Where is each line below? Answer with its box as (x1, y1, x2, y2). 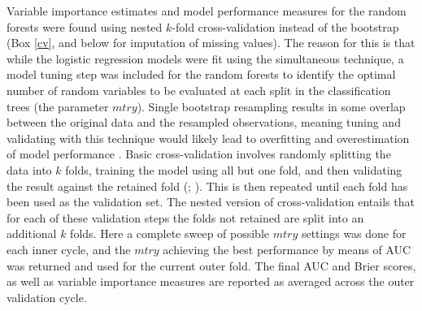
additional (7, 225, 57, 242)
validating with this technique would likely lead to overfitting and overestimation (7, 129, 410, 146)
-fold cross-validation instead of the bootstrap (172, 18, 399, 35)
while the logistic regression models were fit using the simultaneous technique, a (7, 50, 404, 67)
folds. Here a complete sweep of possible (70, 225, 270, 242)
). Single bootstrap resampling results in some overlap (137, 97, 406, 114)
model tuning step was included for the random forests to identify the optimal (7, 66, 396, 83)
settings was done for (301, 225, 407, 242)
